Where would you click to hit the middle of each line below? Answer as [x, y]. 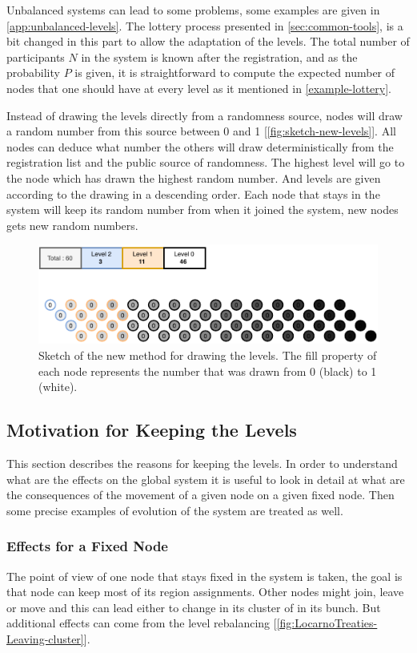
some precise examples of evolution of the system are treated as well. [175, 510]
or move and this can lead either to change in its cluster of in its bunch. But [194, 607]
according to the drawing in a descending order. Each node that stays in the [193, 193]
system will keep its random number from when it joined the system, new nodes [202, 210]
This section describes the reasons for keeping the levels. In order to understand [202, 463]
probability [33, 73]
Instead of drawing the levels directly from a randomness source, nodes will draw [204, 115]
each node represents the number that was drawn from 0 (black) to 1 [208, 371]
